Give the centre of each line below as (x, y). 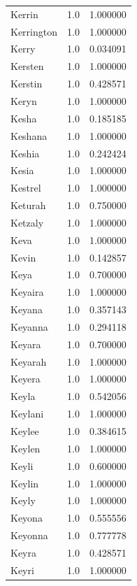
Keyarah (29, 361)
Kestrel (26, 188)
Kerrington (34, 31)
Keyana (27, 309)
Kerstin (27, 84)
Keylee (25, 431)
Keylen (26, 448)
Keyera (26, 379)
